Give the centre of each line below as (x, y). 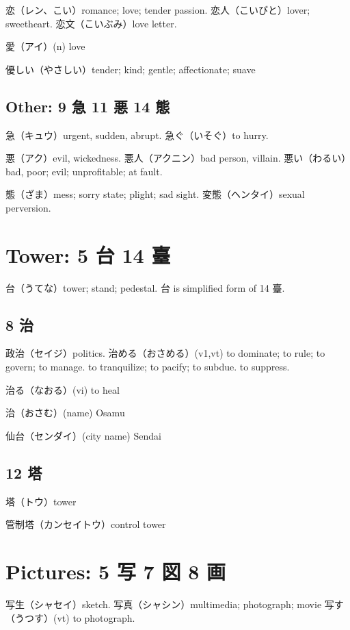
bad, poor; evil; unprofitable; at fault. (84, 171)
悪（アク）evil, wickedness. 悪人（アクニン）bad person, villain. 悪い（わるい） (176, 158)
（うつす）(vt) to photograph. (70, 617)
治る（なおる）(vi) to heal (63, 389)
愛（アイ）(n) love (45, 46)
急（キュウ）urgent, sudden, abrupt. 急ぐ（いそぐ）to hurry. (137, 135)
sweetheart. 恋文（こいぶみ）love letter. (91, 23)
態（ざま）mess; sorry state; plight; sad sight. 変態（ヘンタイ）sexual (155, 194)
